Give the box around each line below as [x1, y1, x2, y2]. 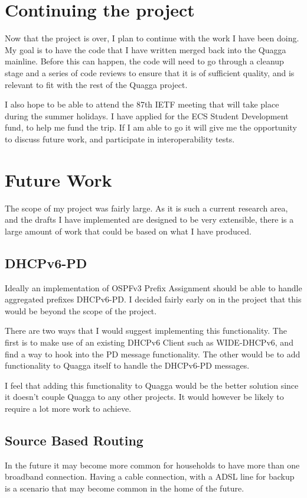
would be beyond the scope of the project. [5, 304, 157, 317]
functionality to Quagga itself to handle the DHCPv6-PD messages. [5, 359, 250, 372]
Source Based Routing [5, 431, 143, 449]
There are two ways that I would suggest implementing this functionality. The [5, 324, 287, 337]
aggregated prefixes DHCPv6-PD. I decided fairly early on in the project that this [5, 293, 302, 305]
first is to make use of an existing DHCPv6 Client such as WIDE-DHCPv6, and [5, 336, 293, 348]
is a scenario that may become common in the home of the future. [5, 481, 244, 494]
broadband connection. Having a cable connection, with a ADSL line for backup [5, 470, 295, 483]
